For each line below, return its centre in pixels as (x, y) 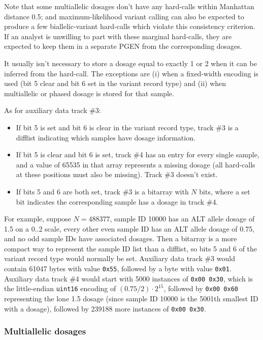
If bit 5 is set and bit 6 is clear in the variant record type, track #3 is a (127, 127)
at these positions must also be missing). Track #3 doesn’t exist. (117, 174)
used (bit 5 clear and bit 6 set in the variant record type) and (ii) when (115, 83)
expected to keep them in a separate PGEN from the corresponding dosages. (123, 46)
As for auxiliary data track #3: (53, 110)
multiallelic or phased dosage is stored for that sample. (89, 93)
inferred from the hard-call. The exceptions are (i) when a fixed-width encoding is (131, 73)
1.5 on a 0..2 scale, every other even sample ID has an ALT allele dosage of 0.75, (129, 228)
